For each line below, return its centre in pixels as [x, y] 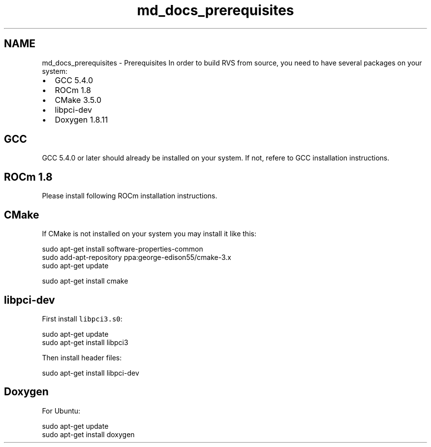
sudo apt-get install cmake [85, 281]
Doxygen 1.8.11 [81, 119]
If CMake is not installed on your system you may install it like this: [149, 234]
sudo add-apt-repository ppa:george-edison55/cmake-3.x [137, 257]
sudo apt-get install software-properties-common [123, 249]
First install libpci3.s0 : [82, 319]
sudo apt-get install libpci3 [85, 342]
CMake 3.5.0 [78, 100]
